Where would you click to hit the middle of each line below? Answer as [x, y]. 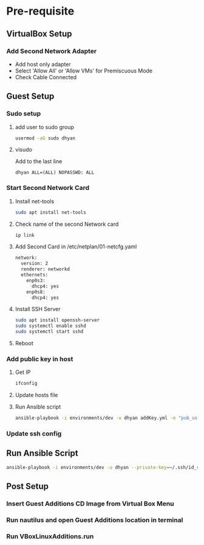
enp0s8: [36, 292]
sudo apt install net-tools [50, 212]
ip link [25, 235]
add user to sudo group [44, 127]
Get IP [23, 372]
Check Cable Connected [46, 77]
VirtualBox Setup [39, 34]
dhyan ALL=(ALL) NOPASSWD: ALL [55, 173]
